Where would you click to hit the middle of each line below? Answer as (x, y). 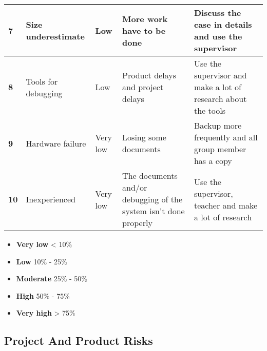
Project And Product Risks (79, 340)
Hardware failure (56, 143)
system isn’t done (154, 211)
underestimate (55, 36)
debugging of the (152, 199)
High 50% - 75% (43, 295)
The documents (150, 175)
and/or (135, 187)
